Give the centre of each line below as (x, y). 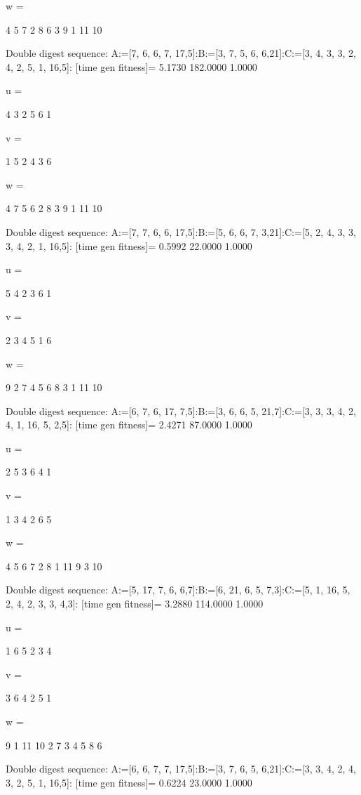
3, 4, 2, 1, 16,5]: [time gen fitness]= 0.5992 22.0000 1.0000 (129, 245)
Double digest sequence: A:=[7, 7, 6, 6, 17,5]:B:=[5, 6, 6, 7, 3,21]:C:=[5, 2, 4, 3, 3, (181, 231)
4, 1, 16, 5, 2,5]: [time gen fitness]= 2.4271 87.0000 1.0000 (129, 425)
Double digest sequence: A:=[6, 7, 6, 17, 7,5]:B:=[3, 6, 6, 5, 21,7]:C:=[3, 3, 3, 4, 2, (181, 410)
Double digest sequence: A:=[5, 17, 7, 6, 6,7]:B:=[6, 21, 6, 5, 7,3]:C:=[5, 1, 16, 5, (178, 590)
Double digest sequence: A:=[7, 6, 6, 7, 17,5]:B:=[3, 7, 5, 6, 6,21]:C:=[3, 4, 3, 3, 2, (181, 53)
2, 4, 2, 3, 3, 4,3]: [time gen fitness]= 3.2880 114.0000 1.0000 (135, 604)
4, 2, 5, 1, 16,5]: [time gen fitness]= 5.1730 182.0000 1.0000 (131, 66)
